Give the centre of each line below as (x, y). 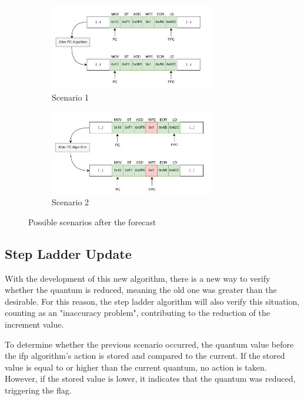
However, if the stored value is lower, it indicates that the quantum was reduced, (150, 379)
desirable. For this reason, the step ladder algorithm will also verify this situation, (152, 301)
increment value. (34, 324)
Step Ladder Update (68, 253)
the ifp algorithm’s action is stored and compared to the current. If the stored (145, 356)
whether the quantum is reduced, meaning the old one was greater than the (141, 290)
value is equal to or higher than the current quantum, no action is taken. (136, 367)
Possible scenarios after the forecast (92, 221)
